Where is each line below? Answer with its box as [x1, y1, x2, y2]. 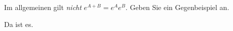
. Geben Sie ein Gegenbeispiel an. [125, 2, 229, 12]
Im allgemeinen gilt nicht [4, 2, 82, 12]
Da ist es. [4, 18, 33, 29]
